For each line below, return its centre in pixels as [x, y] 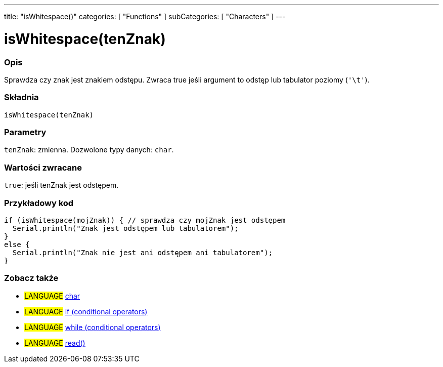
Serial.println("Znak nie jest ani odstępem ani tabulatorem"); [143, 252]
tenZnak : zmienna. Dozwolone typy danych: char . [89, 150]
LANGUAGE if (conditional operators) [86, 311]
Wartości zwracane [43, 167]
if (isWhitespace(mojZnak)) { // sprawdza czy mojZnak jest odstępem [145, 220]
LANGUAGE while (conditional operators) [93, 327]
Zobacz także [31, 278]
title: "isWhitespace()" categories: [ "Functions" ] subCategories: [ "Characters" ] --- [145, 16]
